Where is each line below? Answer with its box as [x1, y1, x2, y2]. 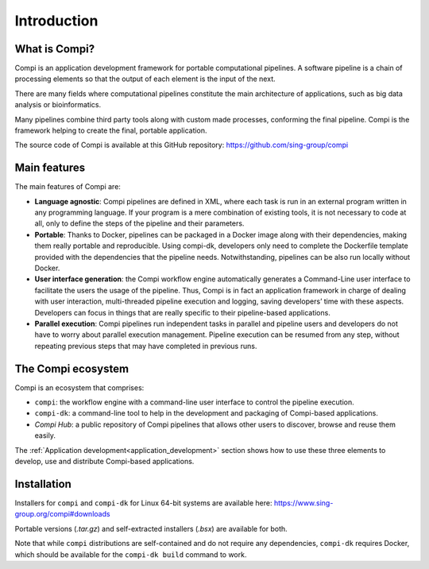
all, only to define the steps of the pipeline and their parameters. [34, 219, 245, 228]
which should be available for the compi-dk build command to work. [14, 549, 247, 559]
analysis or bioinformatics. [14, 100, 102, 110]
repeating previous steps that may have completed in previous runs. [34, 341, 257, 350]
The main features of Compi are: [14, 182, 121, 192]
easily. [34, 431, 56, 440]
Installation [14, 477, 71, 490]
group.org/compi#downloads [14, 509, 110, 519]
